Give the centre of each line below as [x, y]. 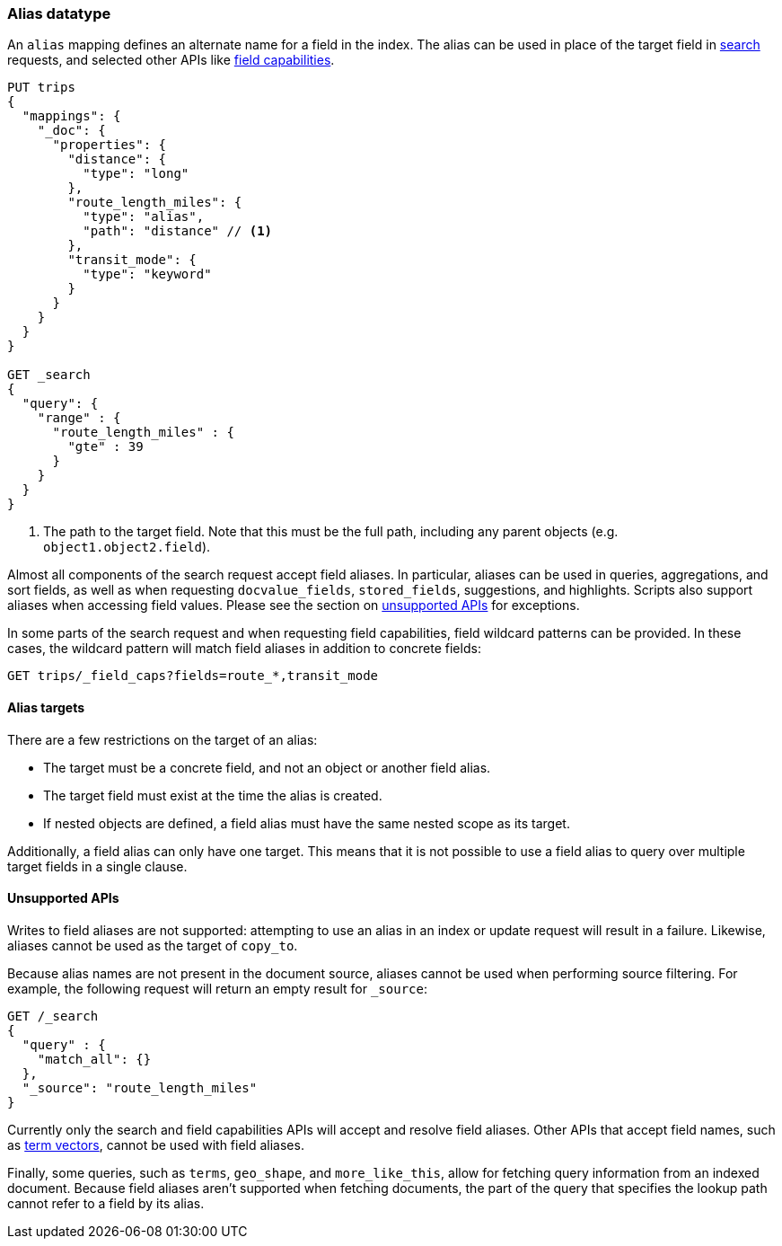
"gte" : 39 [105, 447]
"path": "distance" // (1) [178, 231]
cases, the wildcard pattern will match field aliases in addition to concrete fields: [244, 649]
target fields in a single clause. [97, 866]
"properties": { [110, 145]
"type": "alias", [144, 217]
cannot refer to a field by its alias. [106, 1203]
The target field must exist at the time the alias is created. [213, 795]
